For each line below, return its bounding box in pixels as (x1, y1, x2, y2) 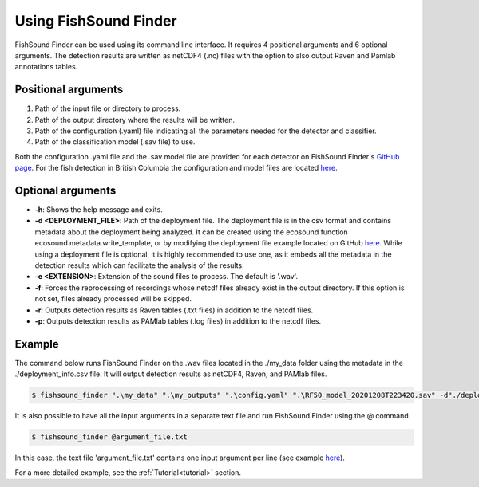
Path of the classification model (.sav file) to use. (34, 137, 196, 147)
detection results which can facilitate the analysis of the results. (34, 261, 244, 270)
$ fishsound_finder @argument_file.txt (31, 433, 188, 442)
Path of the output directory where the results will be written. (34, 115, 236, 124)
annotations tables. (14, 62, 78, 72)
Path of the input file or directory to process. (34, 104, 181, 113)
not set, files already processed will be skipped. (34, 294, 192, 304)
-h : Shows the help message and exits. (34, 205, 163, 214)
